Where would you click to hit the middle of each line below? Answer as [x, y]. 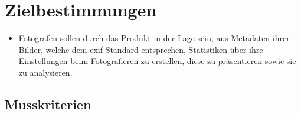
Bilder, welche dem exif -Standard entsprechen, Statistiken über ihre [141, 49]
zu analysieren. [45, 72]
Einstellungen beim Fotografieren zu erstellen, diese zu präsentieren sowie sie [157, 61]
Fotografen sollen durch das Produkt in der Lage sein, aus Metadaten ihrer [154, 38]
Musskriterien [48, 104]
